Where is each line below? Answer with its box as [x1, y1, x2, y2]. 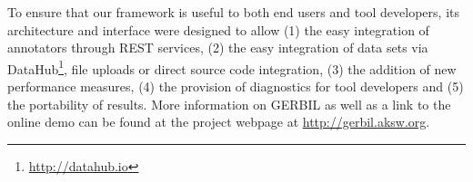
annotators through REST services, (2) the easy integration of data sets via [7, 38, 428, 57]
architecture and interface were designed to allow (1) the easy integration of [7, 20, 429, 39]
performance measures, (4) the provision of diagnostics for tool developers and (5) [7, 77, 464, 96]
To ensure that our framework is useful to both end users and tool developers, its [7, 3, 459, 21]
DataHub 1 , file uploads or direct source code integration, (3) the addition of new [7, 56, 457, 78]
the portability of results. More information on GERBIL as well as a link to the [7, 94, 451, 113]
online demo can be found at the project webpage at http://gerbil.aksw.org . [7, 112, 430, 131]
